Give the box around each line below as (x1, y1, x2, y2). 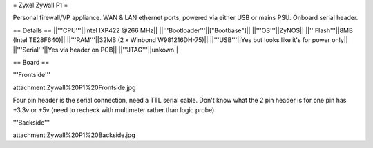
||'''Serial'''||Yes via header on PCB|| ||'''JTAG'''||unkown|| (12, 45, 179, 54)
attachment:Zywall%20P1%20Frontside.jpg (12, 83, 136, 92)
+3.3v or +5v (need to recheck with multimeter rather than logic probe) (12, 105, 215, 114)
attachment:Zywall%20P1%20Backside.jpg (12, 131, 135, 139)
